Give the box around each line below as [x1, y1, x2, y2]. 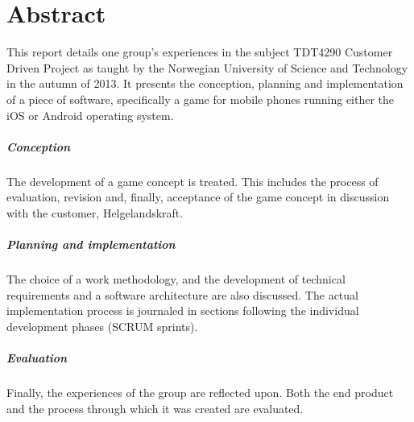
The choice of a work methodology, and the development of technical [6, 271, 346, 287]
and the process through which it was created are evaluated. [6, 399, 304, 416]
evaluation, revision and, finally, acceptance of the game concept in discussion [6, 188, 390, 205]
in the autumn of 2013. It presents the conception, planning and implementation [6, 75, 404, 92]
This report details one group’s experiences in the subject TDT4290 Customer [6, 43, 393, 60]
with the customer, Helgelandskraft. [6, 204, 184, 221]
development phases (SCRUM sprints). [6, 317, 198, 334]
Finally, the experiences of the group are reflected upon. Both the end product [6, 383, 394, 400]
